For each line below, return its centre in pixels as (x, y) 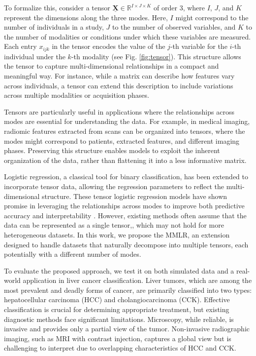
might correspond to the (212, 17)
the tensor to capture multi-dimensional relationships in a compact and (112, 66)
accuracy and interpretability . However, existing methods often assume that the (125, 215)
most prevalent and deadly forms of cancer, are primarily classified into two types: (128, 290)
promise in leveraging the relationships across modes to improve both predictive (124, 206)
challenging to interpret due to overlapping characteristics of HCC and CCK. (120, 348)
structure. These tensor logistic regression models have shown (135, 196)
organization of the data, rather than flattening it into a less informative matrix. (125, 160)
